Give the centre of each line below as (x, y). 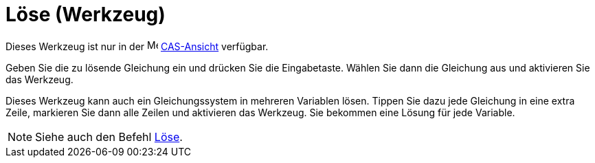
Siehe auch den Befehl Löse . (109, 137)
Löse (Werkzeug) (86, 14)
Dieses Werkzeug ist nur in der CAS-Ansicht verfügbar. (137, 46)
